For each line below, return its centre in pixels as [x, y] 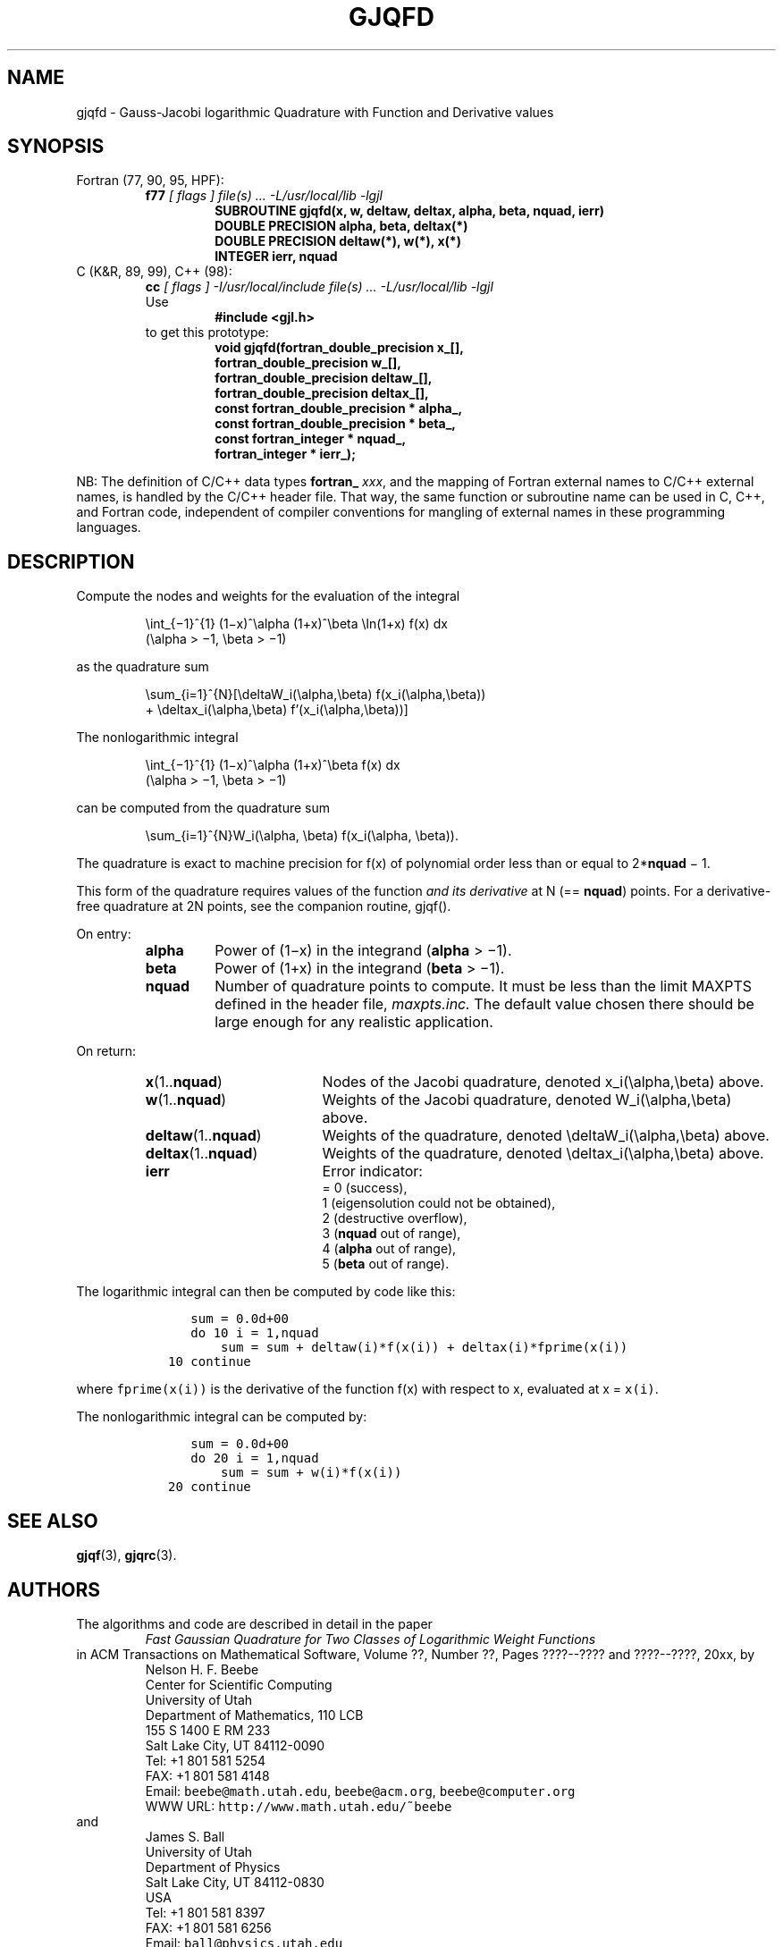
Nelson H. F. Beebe [202, 1669]
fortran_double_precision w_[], [308, 363]
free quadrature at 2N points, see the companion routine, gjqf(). [264, 906]
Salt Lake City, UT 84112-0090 [235, 1745]
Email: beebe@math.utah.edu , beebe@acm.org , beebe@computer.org [360, 1791]
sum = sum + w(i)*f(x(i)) [312, 1473]
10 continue [210, 1362]
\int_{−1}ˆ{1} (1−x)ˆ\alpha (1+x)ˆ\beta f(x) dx [273, 765]
